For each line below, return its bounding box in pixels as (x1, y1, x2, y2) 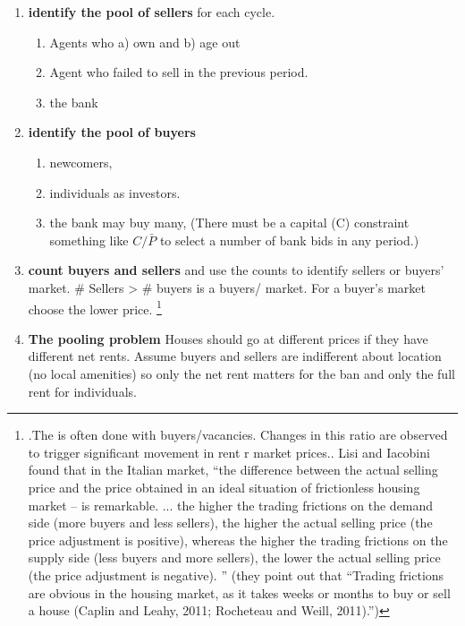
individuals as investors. (49, 183, 181, 202)
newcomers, (49, 152, 113, 171)
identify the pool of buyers (28, 123, 196, 141)
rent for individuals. (28, 382, 137, 400)
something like (49, 230, 129, 249)
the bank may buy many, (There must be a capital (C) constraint (49, 213, 410, 232)
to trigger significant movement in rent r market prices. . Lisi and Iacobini (28, 442, 430, 461)
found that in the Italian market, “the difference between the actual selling (28, 460, 438, 479)
